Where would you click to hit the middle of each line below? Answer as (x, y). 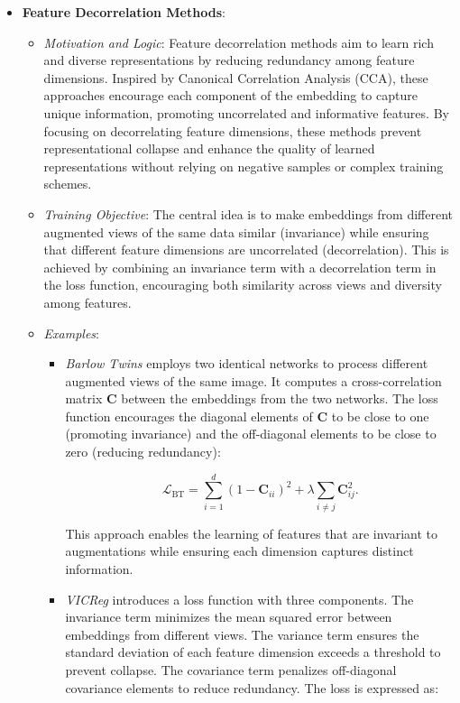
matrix (84, 398)
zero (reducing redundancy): (143, 452)
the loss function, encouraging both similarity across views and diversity (243, 285)
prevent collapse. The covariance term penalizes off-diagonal (231, 669)
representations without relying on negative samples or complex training (244, 166)
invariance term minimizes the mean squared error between (229, 617)
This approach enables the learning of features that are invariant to (252, 533)
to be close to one (380, 416)
